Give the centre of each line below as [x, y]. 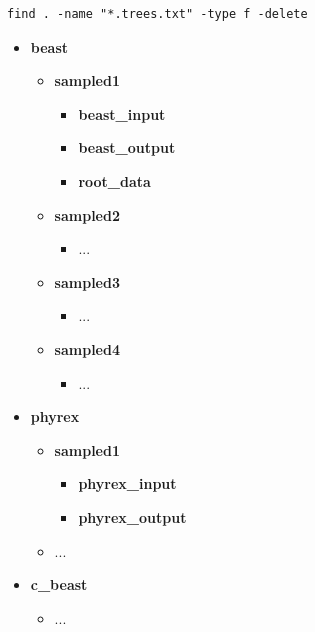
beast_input [122, 113]
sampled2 [87, 214]
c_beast [59, 584]
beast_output [127, 147]
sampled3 [87, 281]
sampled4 [87, 348]
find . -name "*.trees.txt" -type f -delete [157, 14]
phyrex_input [127, 483]
